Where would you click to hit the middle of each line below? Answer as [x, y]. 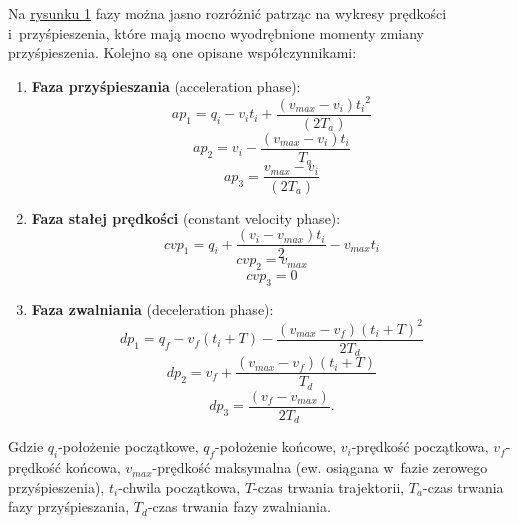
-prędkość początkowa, [420, 446]
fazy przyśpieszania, [69, 506]
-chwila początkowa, [179, 486]
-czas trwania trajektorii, [329, 486]
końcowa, [93, 467]
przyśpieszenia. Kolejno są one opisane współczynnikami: [182, 52]
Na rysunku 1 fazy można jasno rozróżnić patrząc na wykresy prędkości [227, 13]
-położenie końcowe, [276, 446]
